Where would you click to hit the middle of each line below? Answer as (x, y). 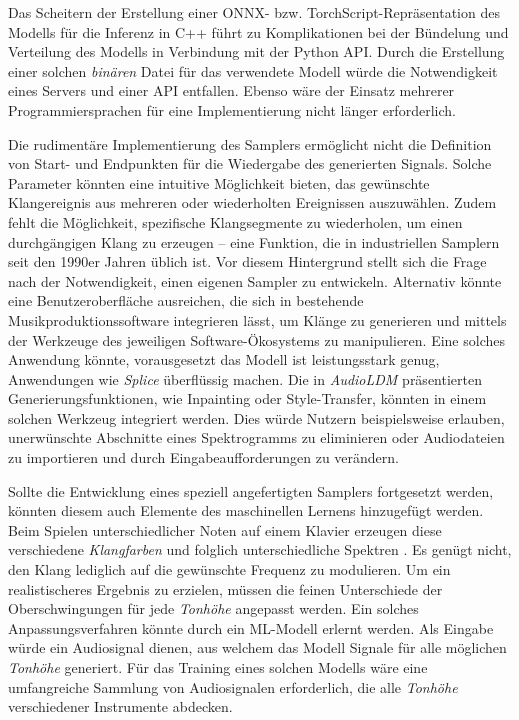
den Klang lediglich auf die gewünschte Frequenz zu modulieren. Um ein (229, 569)
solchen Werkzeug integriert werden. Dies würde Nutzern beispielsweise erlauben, (256, 417)
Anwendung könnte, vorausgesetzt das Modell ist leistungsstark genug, (224, 359)
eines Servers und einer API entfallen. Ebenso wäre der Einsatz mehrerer (231, 90)
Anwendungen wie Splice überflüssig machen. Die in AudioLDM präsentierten (245, 378)
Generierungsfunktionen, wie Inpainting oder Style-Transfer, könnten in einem (247, 398)
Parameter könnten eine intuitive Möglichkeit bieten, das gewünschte (219, 182)
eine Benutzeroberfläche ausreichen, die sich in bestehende (186, 300)
